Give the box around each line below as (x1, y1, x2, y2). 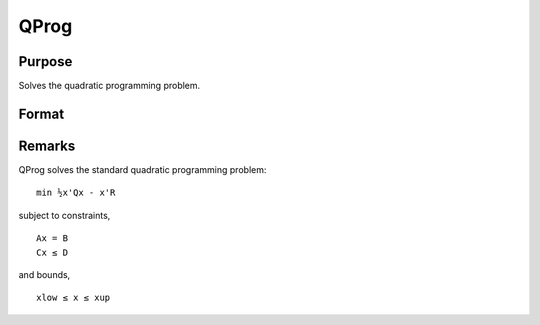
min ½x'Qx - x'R (36, 187, 116, 199)
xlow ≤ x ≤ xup (36, 292, 111, 304)
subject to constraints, (18, 209, 111, 221)
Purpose (18, 53, 73, 70)
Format (18, 105, 65, 122)
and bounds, (18, 268, 71, 280)
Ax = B (36, 233, 69, 244)
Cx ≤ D (36, 246, 69, 258)
